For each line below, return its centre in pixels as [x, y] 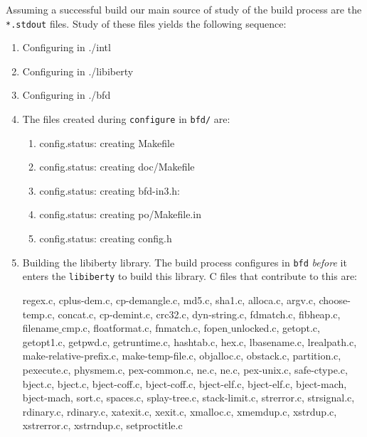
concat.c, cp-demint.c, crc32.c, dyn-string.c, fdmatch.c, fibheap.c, [199, 314]
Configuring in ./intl [67, 47]
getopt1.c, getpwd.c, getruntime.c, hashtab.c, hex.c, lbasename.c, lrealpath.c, [190, 341]
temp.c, [38, 314]
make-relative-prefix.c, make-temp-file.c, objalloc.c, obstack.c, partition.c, [182, 356]
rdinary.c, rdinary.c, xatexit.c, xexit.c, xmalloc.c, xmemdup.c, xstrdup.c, [180, 411]
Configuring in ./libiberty [78, 71]
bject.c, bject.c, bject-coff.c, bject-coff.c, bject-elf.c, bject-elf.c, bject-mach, [185, 383]
